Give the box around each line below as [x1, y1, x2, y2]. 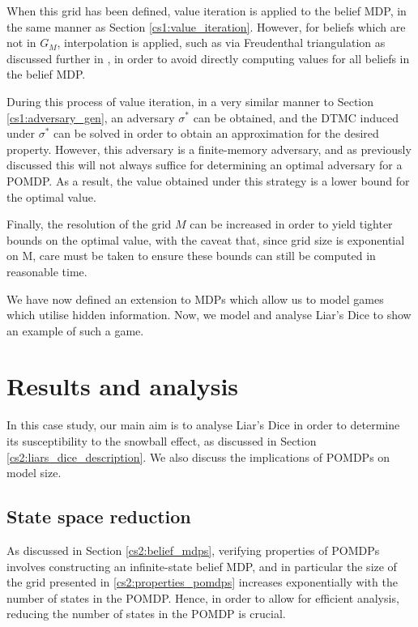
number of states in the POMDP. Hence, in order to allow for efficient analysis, [6, 589, 399, 606]
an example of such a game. [6, 322, 144, 339]
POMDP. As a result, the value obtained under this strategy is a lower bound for [6, 172, 410, 189]
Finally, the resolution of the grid [6, 215, 172, 232]
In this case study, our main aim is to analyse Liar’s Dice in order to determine [6, 416, 400, 433]
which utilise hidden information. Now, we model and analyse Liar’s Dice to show [6, 306, 412, 323]
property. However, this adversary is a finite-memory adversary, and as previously [6, 140, 412, 157]
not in [6, 34, 36, 51]
